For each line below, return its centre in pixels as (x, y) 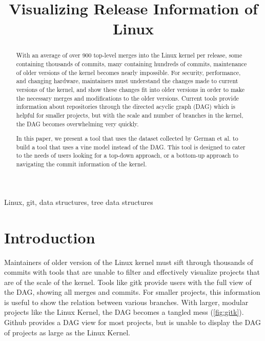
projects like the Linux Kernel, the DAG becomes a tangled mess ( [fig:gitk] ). (124, 312)
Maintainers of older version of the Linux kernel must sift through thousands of (129, 262)
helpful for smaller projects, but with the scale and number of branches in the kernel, (130, 115)
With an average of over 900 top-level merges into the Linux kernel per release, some (129, 55)
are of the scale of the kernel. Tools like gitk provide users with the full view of (128, 282)
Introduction (50, 237)
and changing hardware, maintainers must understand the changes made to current (127, 81)
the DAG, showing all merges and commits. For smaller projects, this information (132, 292)
